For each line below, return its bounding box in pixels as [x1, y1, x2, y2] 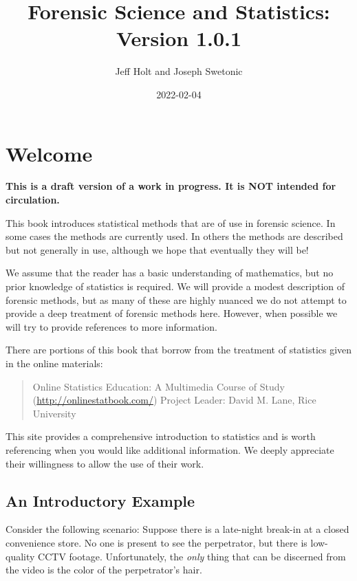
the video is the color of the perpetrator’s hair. [6, 562, 202, 577]
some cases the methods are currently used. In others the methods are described [6, 229, 343, 243]
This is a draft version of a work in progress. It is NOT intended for [6, 179, 336, 193]
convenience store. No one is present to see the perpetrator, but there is [6, 535, 307, 549]
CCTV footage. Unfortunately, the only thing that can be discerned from [38, 549, 346, 563]
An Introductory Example [6, 490, 195, 511]
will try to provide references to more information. [6, 319, 217, 333]
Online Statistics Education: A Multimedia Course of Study [32, 379, 285, 393]
